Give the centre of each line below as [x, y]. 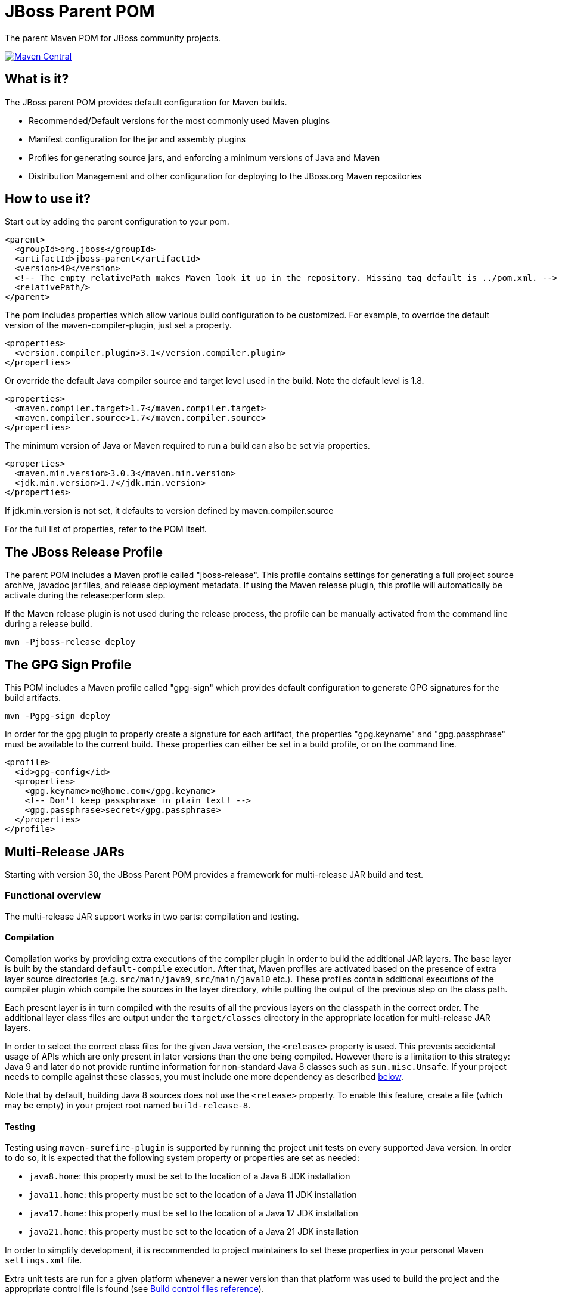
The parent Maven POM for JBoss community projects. [113, 38]
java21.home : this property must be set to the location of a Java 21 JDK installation [194, 1232]
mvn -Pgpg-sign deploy [58, 716]
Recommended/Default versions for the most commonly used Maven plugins [179, 120]
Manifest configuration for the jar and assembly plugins [137, 139]
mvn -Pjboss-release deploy [70, 642]
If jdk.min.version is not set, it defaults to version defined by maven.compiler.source [169, 511]
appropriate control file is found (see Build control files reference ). [134, 1289]
